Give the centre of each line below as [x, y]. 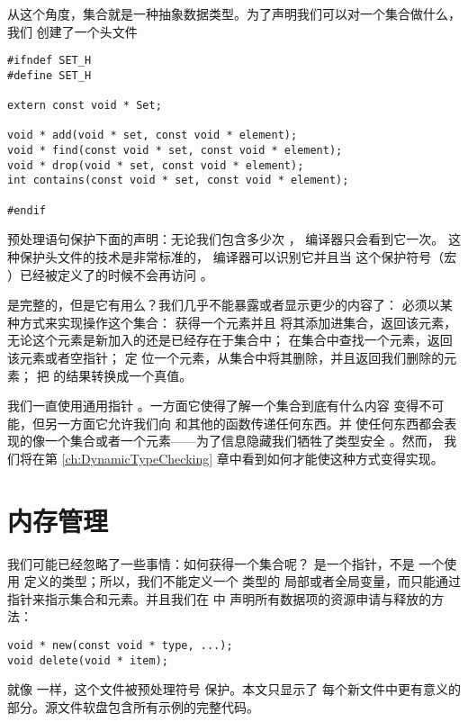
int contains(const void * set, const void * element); [178, 180]
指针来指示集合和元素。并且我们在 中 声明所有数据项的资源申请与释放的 [220, 598]
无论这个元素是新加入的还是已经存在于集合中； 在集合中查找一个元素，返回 [230, 340]
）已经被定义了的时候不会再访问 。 [110, 274]
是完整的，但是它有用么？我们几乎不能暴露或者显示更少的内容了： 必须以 [224, 305]
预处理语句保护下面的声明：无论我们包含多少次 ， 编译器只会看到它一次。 [226, 239]
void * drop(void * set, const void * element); [156, 165]
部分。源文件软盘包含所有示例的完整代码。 [133, 706]
